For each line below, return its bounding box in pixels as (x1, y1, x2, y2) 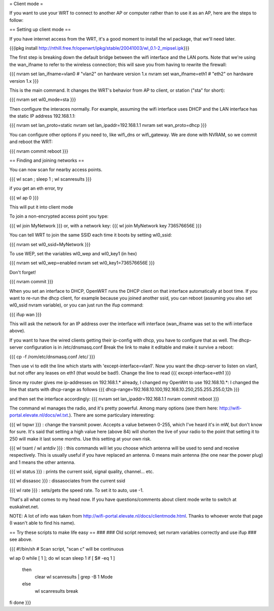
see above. (9, 536, 32, 542)
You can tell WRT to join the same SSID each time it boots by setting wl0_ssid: (9, 232, 172, 238)
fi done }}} (9, 599, 31, 605)
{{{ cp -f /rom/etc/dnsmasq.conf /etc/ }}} (9, 353, 96, 360)
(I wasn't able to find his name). (9, 520, 76, 526)
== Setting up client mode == (9, 26, 71, 32)
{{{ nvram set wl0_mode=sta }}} (9, 96, 76, 103)
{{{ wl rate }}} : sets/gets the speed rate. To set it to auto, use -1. (9, 487, 144, 493)
